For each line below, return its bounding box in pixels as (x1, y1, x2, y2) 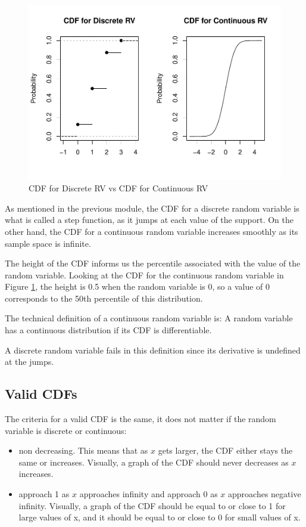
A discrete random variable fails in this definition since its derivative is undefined (5, 343, 301, 356)
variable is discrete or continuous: (5, 424, 127, 436)
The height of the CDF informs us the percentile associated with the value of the (5, 257, 301, 269)
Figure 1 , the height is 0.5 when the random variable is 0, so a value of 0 (5, 280, 270, 293)
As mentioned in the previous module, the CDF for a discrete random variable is (5, 201, 299, 214)
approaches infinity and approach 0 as (79, 488, 218, 500)
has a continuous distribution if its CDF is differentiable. (5, 324, 212, 336)
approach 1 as (18, 488, 70, 500)
